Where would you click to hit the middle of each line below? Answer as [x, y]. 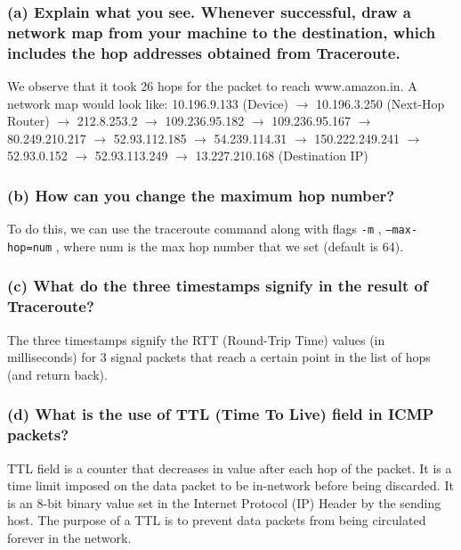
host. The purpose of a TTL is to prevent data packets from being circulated [217, 520]
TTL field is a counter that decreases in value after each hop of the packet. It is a [230, 468]
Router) [28, 121]
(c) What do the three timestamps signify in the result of [218, 286]
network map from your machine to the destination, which [222, 32]
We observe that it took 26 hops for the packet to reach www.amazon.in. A [212, 86]
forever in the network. [69, 538]
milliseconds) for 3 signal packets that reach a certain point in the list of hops [219, 357]
